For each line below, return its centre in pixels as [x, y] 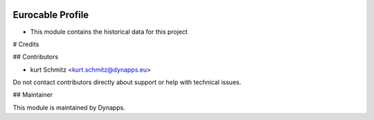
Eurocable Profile [51, 15]
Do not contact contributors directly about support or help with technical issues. [127, 82]
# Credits [26, 44]
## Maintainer [33, 95]
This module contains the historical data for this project [109, 32]
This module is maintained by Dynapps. [69, 108]
